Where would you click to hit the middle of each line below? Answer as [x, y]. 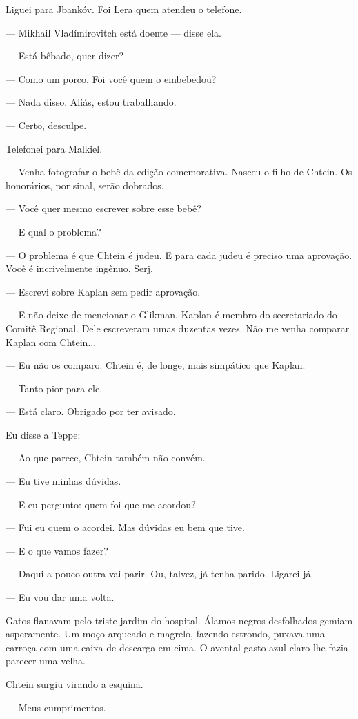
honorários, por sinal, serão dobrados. [85, 185]
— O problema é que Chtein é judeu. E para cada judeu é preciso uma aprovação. [179, 255]
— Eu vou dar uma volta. [60, 597]
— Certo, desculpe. [46, 125]
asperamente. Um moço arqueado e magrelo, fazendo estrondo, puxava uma [165, 634]
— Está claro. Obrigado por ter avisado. [91, 411]
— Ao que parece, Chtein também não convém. [106, 458]
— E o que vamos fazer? [57, 550]
